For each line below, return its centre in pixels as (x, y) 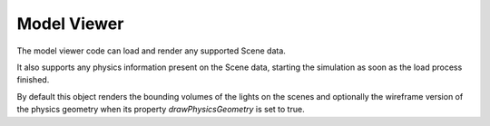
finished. (33, 80)
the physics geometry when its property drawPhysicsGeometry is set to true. (161, 110)
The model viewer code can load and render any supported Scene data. (151, 51)
